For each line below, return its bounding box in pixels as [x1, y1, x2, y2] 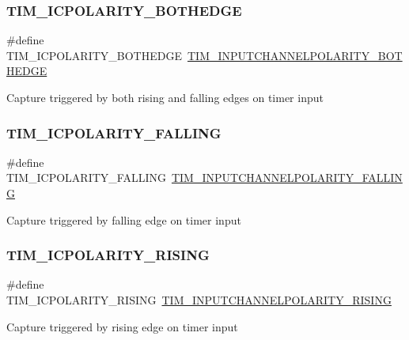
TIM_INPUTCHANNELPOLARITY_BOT [187, 47, 403, 63]
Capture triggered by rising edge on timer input [6, 318, 238, 334]
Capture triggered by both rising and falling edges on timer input [6, 89, 324, 105]
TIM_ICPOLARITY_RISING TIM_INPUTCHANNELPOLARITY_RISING [6, 292, 392, 308]
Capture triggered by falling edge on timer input [6, 211, 241, 228]
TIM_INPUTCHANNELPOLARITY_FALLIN [171, 169, 403, 186]
